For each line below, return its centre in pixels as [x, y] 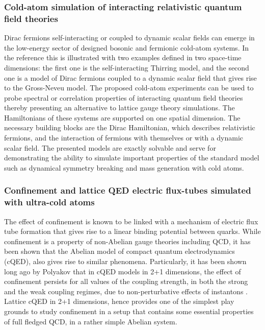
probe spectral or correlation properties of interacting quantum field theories [124, 97]
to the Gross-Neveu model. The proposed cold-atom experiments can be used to [129, 88]
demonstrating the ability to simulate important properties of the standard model [132, 158]
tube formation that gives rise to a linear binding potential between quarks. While [132, 231]
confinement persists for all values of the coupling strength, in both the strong [126, 281]
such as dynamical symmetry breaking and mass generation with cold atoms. [124, 167]
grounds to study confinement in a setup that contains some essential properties [129, 311]
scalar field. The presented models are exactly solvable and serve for [110, 147]
